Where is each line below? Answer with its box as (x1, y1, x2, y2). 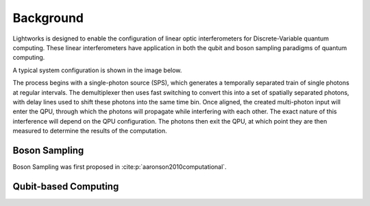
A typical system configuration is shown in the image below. (12, 66, 182, 74)
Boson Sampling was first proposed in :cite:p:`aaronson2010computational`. (12, 162, 227, 171)
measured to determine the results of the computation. (12, 127, 167, 135)
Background (12, 10, 84, 25)
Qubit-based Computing (12, 181, 119, 192)
